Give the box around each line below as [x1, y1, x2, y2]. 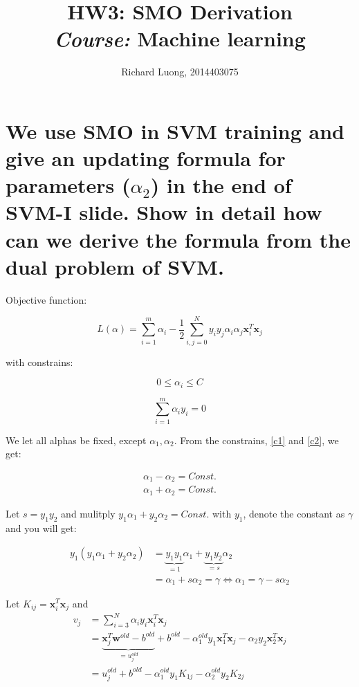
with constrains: [6, 354, 73, 369]
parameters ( [6, 171, 131, 199]
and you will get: [6, 520, 77, 535]
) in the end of [150, 171, 292, 199]
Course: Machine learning [54, 24, 306, 53]
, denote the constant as [243, 506, 345, 520]
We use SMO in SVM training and [6, 116, 344, 145]
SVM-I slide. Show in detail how [6, 198, 322, 226]
